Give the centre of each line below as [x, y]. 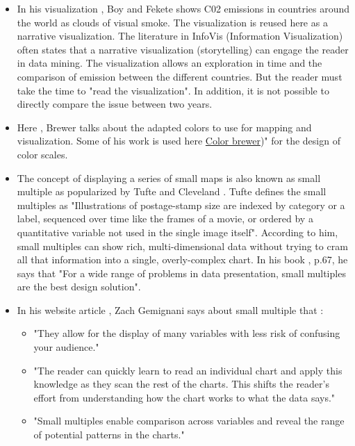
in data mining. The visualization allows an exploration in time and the [170, 63]
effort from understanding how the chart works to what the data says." [184, 397]
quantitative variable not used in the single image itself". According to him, [177, 232]
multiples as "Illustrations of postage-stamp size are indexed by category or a [181, 205]
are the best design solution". [79, 287]
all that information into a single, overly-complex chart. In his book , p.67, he [182, 259]
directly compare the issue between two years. [115, 104]
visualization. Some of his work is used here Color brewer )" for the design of [179, 141]
